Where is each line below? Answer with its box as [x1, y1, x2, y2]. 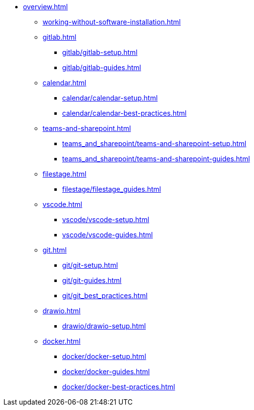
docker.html [43, 337, 81, 345]
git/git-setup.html [62, 261, 118, 269]
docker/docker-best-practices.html [62, 383, 175, 391]
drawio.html [43, 307, 81, 315]
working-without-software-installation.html [43, 18, 181, 26]
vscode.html [43, 200, 82, 208]
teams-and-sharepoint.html [43, 124, 131, 132]
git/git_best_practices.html [62, 291, 148, 300]
